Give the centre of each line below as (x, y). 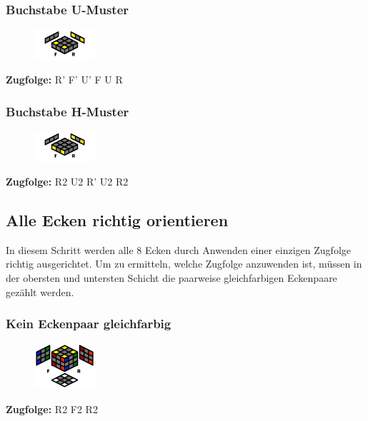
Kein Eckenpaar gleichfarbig (89, 324)
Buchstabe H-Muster (68, 111)
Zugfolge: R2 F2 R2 (52, 409)
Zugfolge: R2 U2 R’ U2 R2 (67, 181)
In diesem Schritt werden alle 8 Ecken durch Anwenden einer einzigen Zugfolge (179, 249)
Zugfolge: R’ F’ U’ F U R (64, 80)
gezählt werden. (40, 291)
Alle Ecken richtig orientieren (117, 219)
